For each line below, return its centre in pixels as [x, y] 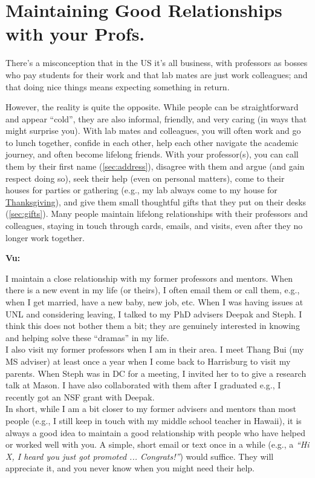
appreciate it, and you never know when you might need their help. [130, 468]
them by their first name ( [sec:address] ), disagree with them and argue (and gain [155, 166]
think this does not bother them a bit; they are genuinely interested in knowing [153, 326]
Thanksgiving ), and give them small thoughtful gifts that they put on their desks [156, 201]
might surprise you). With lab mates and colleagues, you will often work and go [153, 131]
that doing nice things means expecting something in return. [118, 86]
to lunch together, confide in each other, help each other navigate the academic [152, 142]
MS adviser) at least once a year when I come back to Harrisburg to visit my [148, 361]
